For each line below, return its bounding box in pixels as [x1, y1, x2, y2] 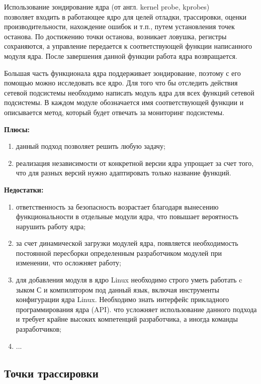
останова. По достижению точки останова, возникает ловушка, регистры [4, 31, 227, 41]
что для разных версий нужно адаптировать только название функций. [16, 167, 231, 178]
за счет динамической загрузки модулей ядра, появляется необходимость [16, 238, 238, 248]
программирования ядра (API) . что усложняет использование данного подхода [16, 304, 257, 314]
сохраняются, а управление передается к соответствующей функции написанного [4, 41, 252, 51]
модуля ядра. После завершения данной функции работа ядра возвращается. [4, 50, 237, 61]
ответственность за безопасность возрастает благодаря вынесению [16, 201, 219, 212]
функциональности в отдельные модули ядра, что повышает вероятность [16, 211, 238, 222]
